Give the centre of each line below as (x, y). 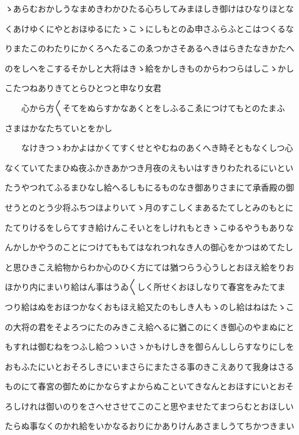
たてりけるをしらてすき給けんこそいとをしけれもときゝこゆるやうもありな (149, 227)
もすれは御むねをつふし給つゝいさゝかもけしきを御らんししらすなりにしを (149, 347)
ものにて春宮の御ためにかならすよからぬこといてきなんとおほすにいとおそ (149, 386)
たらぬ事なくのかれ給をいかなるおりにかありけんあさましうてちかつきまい (149, 426)
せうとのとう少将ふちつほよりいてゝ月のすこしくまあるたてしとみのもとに (149, 207)
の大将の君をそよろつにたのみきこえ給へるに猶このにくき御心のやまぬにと (149, 326)
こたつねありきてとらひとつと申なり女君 (83, 88)
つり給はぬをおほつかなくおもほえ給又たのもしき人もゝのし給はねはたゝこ (149, 306)
